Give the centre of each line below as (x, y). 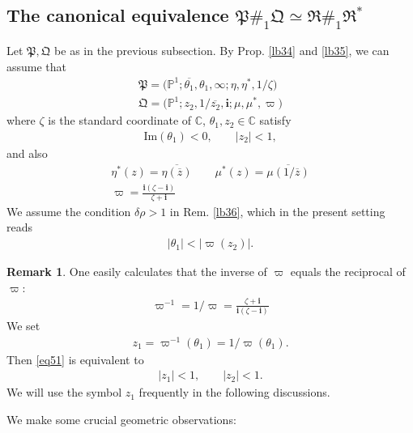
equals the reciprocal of (348, 272)
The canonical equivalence (118, 15)
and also (27, 153)
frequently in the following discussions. (234, 392)
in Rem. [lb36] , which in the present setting (277, 211)
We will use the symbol (64, 392)
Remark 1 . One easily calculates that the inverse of (137, 272)
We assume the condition (69, 211)
